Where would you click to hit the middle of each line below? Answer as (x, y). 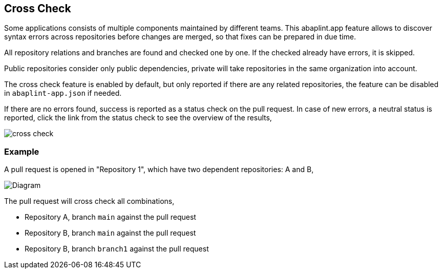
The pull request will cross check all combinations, (89, 201)
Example (22, 151)
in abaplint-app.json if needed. (63, 93)
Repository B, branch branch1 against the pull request (117, 249)
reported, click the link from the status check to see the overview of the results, (138, 118)
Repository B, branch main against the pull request (110, 233)
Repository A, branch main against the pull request (110, 217)
